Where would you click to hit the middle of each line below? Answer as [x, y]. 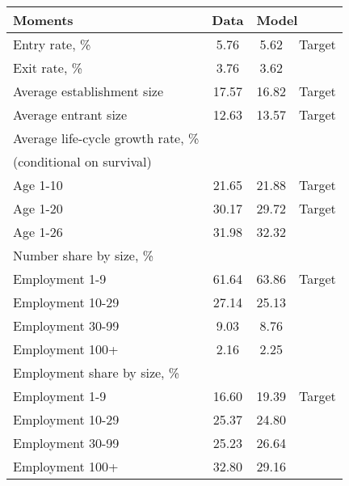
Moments [43, 20]
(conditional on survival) [82, 161]
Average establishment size [88, 91]
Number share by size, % [84, 255]
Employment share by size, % [97, 372]
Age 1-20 [38, 208]
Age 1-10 [38, 185]
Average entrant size [70, 114]
